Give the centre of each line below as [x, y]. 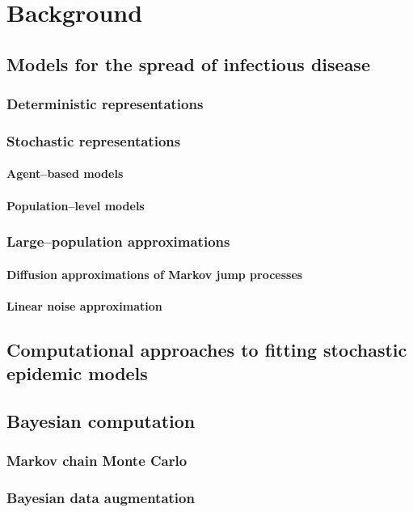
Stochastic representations [94, 140]
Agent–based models [65, 173]
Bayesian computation [101, 421]
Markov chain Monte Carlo [97, 461]
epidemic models [77, 373]
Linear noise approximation [84, 305]
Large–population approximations [118, 241]
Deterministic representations [105, 104]
